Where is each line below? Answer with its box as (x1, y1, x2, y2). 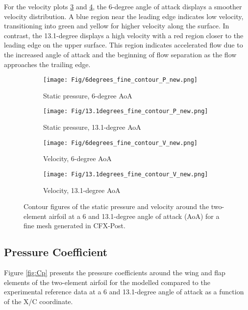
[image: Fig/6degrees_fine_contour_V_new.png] (43, 139, 198, 146)
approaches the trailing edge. (4, 59, 91, 69)
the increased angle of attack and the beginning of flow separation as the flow (4, 49, 237, 59)
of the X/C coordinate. (4, 296, 73, 306)
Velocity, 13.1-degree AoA (43, 185, 121, 195)
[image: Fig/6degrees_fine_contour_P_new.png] (43, 76, 198, 84)
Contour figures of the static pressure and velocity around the (24, 201, 209, 212)
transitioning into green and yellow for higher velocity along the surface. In (4, 21, 229, 31)
